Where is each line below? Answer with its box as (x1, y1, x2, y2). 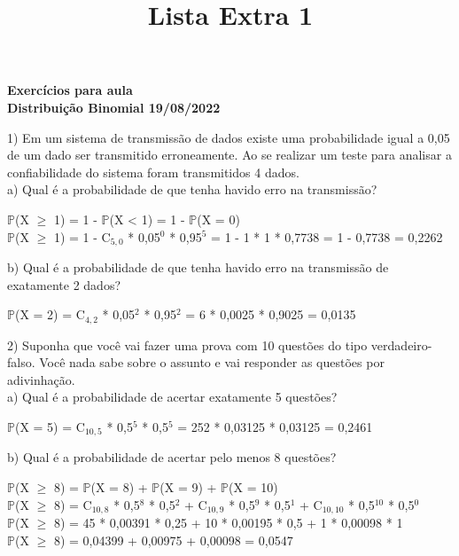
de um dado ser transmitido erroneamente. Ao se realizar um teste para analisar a (7, 145, 452, 164)
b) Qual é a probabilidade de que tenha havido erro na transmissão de (7, 257, 389, 276)
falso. (7, 353, 35, 372)
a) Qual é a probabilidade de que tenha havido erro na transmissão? (7, 180, 377, 199)
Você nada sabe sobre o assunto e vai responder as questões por (39, 353, 385, 372)
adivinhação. (7, 370, 75, 388)
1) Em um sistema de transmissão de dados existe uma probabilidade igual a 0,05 (7, 128, 450, 146)
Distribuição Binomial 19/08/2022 (7, 98, 221, 116)
